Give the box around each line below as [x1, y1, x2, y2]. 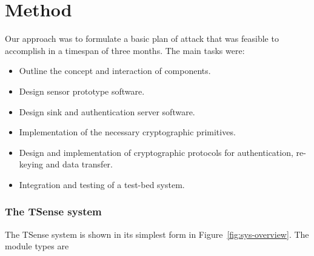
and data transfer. [45, 158, 113, 170]
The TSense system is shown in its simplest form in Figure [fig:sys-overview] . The [5, 227, 309, 240]
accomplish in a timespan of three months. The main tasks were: [5, 44, 245, 56]
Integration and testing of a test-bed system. [19, 178, 185, 190]
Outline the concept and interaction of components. [19, 64, 211, 77]
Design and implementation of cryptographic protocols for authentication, [19, 146, 293, 158]
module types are [5, 240, 69, 252]
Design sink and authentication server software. [19, 105, 195, 118]
